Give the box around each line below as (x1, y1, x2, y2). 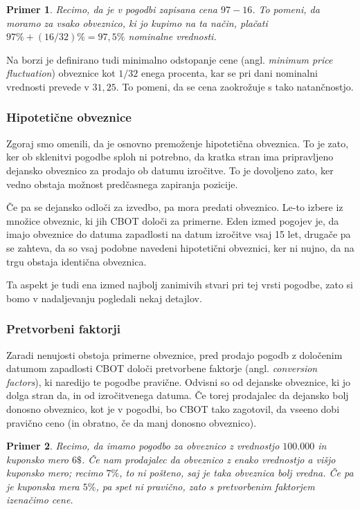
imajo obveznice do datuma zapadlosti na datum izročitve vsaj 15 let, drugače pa (6, 227, 351, 241)
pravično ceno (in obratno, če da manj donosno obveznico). (6, 415, 257, 429)
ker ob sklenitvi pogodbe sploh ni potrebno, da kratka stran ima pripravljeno (6, 149, 334, 164)
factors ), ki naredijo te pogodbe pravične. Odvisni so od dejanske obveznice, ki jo (6, 374, 351, 389)
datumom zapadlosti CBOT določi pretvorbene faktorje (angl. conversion (6, 361, 318, 376)
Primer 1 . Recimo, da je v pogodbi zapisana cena (6, 2, 218, 16)
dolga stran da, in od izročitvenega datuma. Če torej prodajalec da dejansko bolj (6, 388, 349, 402)
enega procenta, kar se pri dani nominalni (141, 66, 318, 80)
